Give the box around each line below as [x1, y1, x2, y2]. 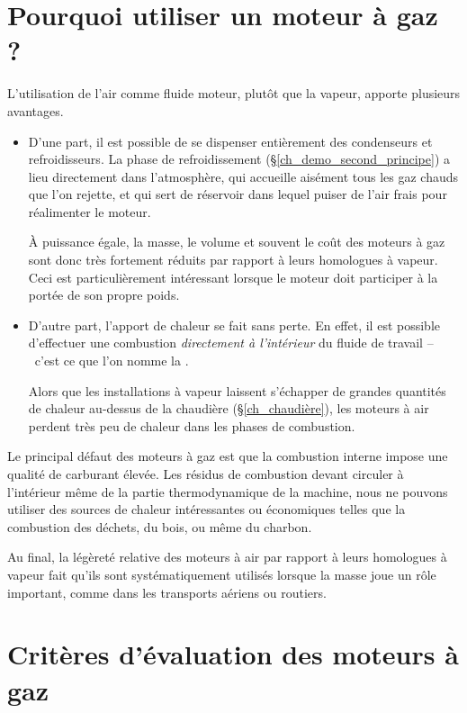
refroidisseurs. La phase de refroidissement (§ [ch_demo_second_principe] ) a [28, 149, 450, 168]
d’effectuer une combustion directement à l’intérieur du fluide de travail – [28, 333, 434, 352]
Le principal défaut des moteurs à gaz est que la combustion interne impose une [7, 447, 448, 465]
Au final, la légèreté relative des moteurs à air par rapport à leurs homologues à [7, 547, 447, 566]
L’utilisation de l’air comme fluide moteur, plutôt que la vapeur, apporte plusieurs [7, 84, 461, 103]
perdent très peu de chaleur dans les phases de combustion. [28, 416, 355, 435]
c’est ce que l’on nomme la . [34, 351, 189, 370]
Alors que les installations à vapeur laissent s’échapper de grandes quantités [28, 381, 446, 400]
